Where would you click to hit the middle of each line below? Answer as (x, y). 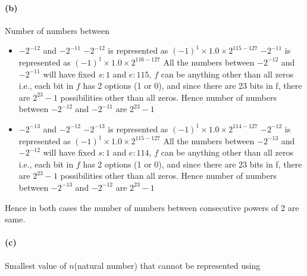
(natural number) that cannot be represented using (167, 265)
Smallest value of (36, 265)
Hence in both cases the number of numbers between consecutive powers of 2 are (152, 207)
